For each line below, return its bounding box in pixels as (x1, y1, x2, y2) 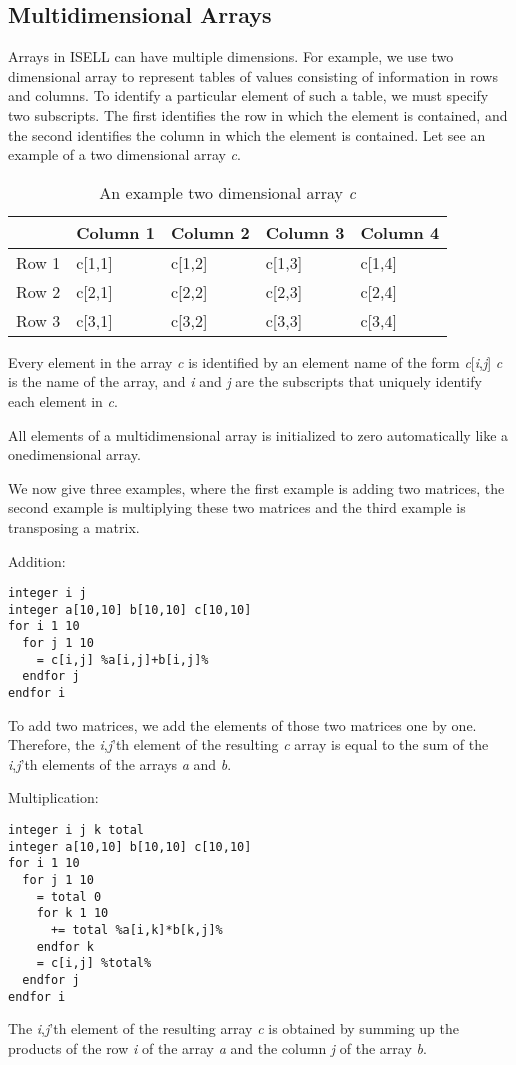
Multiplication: (8, 787, 99, 808)
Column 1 (76, 220, 155, 244)
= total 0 (36, 889, 102, 904)
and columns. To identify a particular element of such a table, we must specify (8, 85, 489, 106)
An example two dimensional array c (99, 180, 356, 204)
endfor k (36, 939, 94, 954)
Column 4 (360, 220, 440, 244)
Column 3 (265, 220, 345, 244)
